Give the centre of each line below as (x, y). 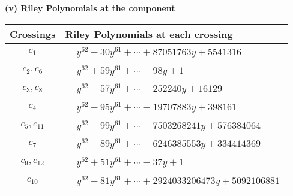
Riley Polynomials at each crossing (149, 34)
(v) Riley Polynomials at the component (90, 8)
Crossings (33, 34)
